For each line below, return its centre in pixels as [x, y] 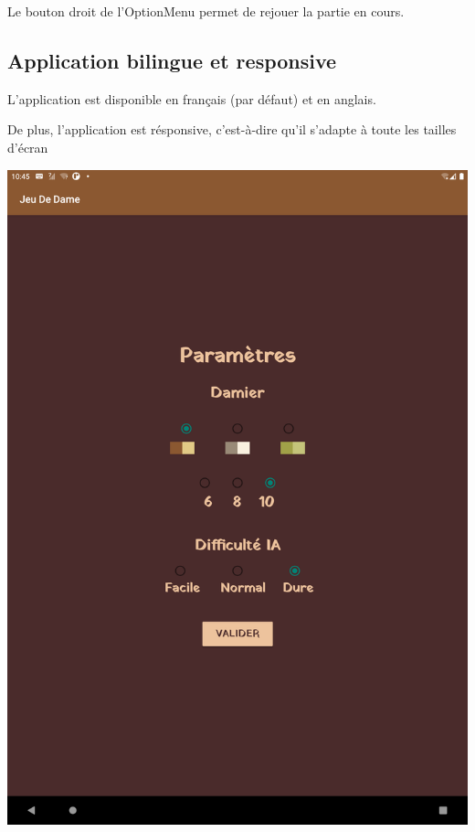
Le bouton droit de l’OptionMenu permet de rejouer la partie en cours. [206, 11]
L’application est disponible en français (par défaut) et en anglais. [192, 98]
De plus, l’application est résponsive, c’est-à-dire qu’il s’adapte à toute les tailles [232, 129]
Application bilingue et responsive [172, 60]
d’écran [28, 147]
